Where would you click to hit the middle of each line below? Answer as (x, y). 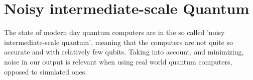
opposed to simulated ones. (46, 71)
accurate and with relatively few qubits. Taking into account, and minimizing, (124, 52)
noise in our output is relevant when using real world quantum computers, (118, 61)
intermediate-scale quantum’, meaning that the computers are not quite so (119, 42)
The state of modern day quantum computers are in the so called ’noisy (114, 32)
